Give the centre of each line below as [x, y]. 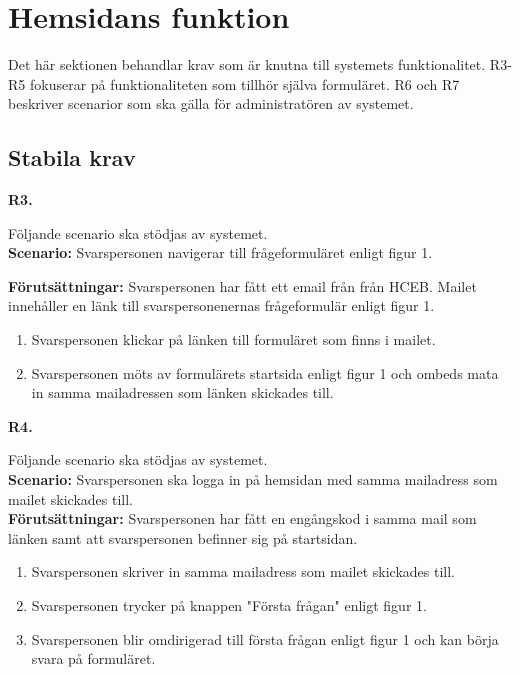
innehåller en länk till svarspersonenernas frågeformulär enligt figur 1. [221, 305]
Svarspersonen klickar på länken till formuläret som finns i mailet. [233, 339]
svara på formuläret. [93, 658]
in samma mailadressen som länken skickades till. [182, 392]
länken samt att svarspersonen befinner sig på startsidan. [183, 537]
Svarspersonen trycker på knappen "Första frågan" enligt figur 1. [229, 605]
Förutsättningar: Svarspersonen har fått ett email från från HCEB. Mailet [242, 285]
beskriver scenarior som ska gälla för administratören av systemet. [211, 103]
